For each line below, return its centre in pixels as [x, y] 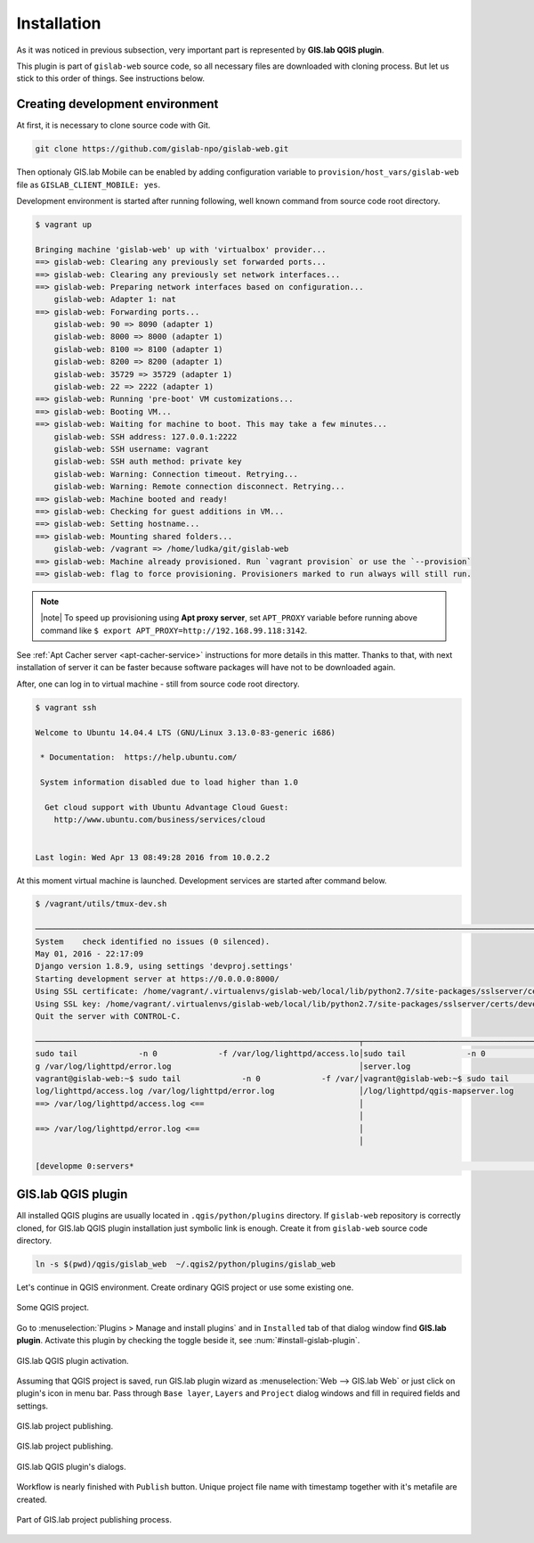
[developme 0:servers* [85, 1166]
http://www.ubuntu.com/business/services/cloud [160, 820]
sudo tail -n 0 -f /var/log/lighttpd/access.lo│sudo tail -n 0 [260, 1054]
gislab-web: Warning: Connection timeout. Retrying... [176, 474]
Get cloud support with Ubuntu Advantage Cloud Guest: [167, 807]
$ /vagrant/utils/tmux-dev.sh [101, 904]
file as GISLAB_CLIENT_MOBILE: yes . [89, 185]
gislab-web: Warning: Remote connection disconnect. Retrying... [199, 487]
